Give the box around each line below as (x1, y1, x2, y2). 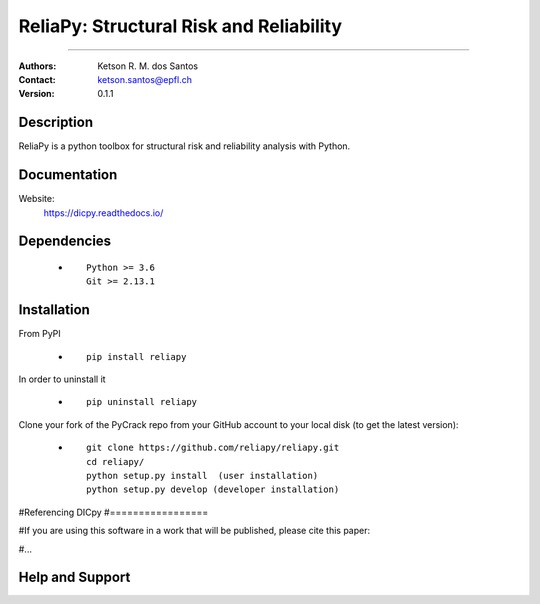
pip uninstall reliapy (86, 396, 198, 408)
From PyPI (18, 328, 62, 340)
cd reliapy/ (86, 456, 145, 467)
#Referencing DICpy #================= (18, 506, 209, 518)
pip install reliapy (86, 351, 187, 362)
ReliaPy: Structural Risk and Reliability (18, 15, 343, 37)
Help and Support (18, 569, 131, 586)
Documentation (18, 166, 118, 184)
